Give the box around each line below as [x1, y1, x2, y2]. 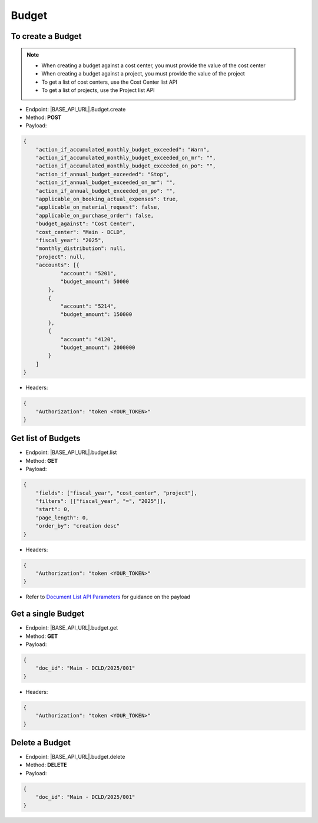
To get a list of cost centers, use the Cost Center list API [41, 78, 178, 85]
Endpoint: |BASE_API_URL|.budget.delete [25, 753, 125, 761]
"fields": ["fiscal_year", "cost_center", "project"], [35, 489, 197, 496]
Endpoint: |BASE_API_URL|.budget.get [25, 624, 118, 631]
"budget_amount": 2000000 [60, 344, 135, 351]
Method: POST [25, 114, 62, 121]
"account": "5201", [60, 270, 117, 276]
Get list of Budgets [11, 433, 81, 443]
